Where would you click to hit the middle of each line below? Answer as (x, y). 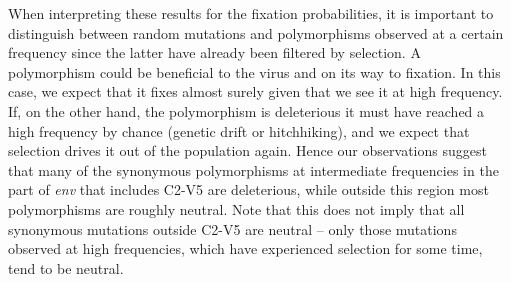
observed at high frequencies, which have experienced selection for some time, (245, 248)
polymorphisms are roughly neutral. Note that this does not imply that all (236, 208)
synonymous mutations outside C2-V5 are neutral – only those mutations (232, 228)
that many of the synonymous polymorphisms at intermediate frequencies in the (253, 169)
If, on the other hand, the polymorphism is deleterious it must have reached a (246, 110)
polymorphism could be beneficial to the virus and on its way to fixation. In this (254, 71)
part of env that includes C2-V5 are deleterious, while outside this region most (248, 189)
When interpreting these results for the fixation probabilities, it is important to (251, 13)
